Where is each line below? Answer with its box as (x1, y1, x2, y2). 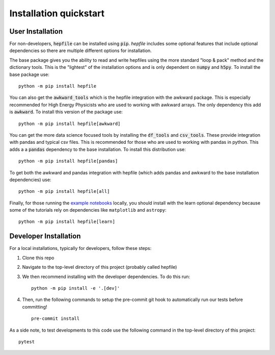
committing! (22, 303, 47, 310)
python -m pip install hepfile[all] (18, 189, 110, 194)
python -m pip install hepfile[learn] (18, 219, 116, 224)
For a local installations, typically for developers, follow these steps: (9, 245, 152, 251)
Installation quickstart (9, 8, 105, 19)
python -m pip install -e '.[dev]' (31, 285, 120, 291)
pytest (18, 339, 35, 344)
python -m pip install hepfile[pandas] (18, 158, 118, 164)
